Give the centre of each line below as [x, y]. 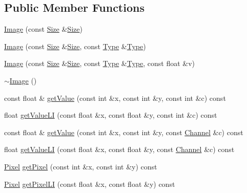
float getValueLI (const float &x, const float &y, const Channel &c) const [119, 149]
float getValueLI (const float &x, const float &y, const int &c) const [111, 115]
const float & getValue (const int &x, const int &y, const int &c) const [115, 98]
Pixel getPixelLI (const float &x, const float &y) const [90, 184]
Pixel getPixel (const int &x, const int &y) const [81, 166]
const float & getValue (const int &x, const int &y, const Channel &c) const [124, 132]
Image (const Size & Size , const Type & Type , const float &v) [100, 63]
